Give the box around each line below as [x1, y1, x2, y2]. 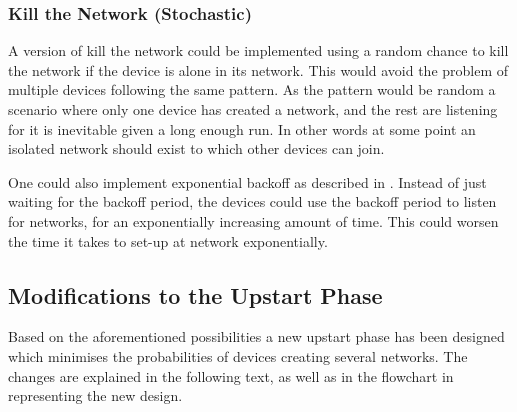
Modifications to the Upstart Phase [8, 279, 383, 310]
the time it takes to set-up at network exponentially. [8, 230, 328, 251]
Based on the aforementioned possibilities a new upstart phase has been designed [8, 326, 505, 347]
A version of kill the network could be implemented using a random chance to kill [8, 40, 509, 61]
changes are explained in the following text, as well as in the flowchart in [8, 365, 454, 386]
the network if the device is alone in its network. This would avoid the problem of [8, 59, 509, 80]
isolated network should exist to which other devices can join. [8, 138, 385, 159]
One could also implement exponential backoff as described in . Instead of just [8, 171, 487, 192]
